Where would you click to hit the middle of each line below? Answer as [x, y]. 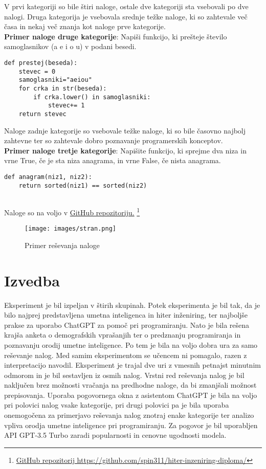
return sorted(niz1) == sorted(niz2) [83, 185]
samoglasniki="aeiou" [55, 80]
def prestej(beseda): [41, 63]
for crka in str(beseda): [63, 88]
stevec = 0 [37, 71]
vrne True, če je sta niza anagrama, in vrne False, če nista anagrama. [113, 160]
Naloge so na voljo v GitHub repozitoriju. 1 [72, 211]
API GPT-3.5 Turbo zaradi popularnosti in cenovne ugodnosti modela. [115, 435]
